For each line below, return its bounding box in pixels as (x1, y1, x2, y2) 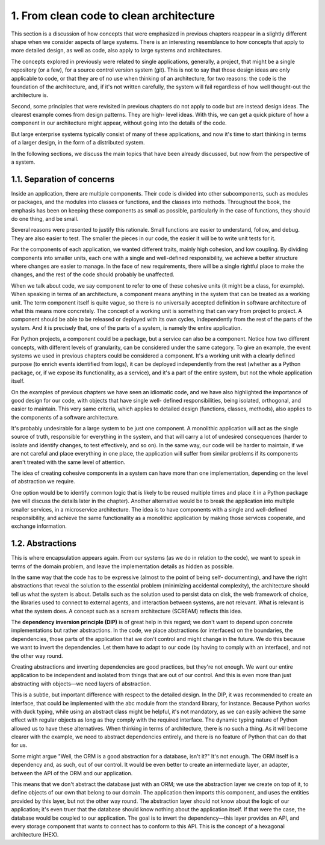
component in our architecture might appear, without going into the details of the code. (11, 119, 227, 126)
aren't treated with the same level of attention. (11, 458, 126, 466)
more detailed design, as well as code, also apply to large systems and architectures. (11, 47, 222, 54)
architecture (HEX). (11, 831, 59, 838)
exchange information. (11, 522, 67, 530)
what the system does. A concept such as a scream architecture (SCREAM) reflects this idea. (11, 607, 243, 614)
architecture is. (11, 91, 48, 99)
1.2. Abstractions (11, 539, 76, 549)
